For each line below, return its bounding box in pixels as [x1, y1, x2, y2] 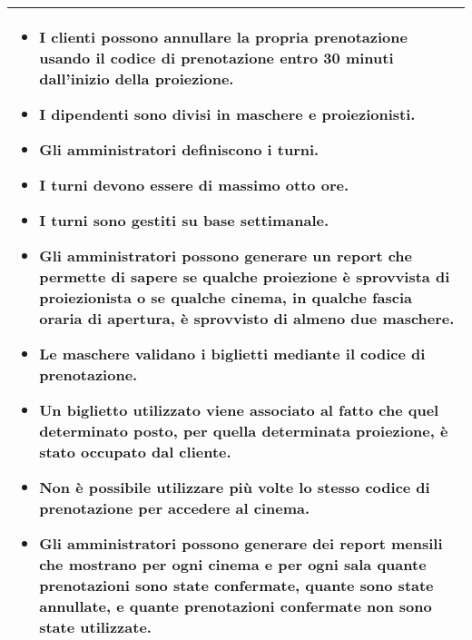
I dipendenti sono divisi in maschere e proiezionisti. [39, 103, 416, 124]
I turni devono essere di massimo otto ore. [39, 174, 349, 195]
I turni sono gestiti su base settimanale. [39, 210, 329, 231]
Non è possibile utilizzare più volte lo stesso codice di [39, 477, 430, 497]
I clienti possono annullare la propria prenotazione [39, 26, 408, 47]
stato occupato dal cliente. [39, 441, 231, 462]
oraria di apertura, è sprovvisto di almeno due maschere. [39, 308, 455, 329]
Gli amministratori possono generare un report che [39, 245, 413, 266]
